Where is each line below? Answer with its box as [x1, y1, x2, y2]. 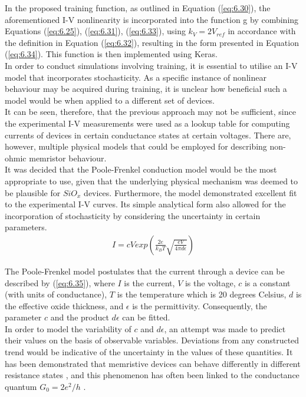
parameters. [5, 221, 47, 233]
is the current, [124, 276, 175, 289]
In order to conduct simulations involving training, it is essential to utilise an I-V [5, 59, 298, 71]
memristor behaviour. [29, 151, 107, 164]
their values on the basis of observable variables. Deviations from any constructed [5, 334, 300, 346]
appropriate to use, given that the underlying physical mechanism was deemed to [5, 174, 298, 187]
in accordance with [228, 25, 296, 37]
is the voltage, [185, 276, 236, 289]
